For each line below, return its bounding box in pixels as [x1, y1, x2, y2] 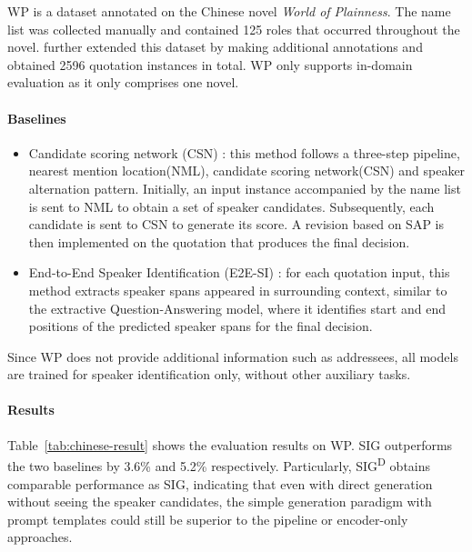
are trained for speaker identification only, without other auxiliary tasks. [7, 365, 411, 384]
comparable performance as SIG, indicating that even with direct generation [7, 474, 433, 493]
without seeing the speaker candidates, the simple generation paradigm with [7, 492, 432, 511]
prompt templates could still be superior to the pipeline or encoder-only [7, 509, 408, 528]
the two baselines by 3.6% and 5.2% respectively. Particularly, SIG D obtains [7, 454, 431, 475]
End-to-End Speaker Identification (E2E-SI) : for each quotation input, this [28, 263, 450, 282]
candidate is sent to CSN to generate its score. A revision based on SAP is [28, 215, 444, 234]
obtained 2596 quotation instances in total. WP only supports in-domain [7, 55, 413, 74]
